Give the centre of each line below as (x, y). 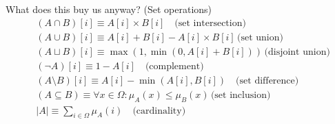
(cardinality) (159, 111)
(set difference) (267, 80)
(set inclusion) (241, 95)
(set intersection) (210, 23)
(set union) (260, 37)
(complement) (174, 66)
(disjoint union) (297, 52)
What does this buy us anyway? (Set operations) (109, 9)
